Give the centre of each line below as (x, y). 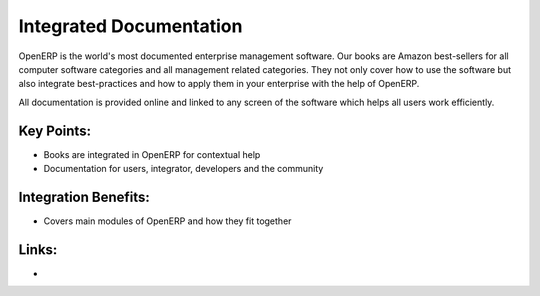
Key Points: (55, 130)
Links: (38, 249)
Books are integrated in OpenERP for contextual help (152, 154)
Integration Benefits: (84, 196)
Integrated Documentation (130, 26)
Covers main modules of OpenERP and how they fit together (167, 221)
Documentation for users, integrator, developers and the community (183, 169)
